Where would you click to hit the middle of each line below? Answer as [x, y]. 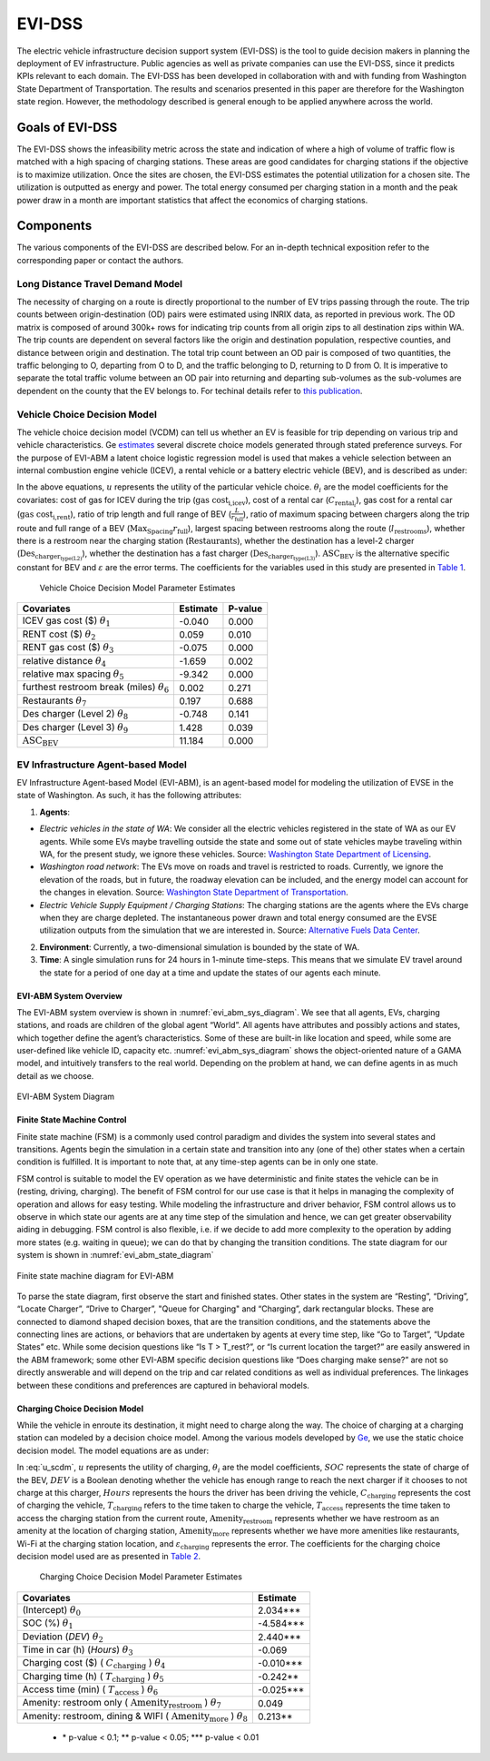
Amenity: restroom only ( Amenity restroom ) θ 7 [122, 1704]
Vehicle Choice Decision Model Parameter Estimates [137, 588]
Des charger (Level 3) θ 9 [75, 727]
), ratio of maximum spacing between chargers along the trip [356, 514]
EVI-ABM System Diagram [66, 1097]
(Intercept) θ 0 [52, 1610]
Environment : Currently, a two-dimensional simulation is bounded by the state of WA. [200, 947]
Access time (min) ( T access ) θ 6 [90, 1690]
